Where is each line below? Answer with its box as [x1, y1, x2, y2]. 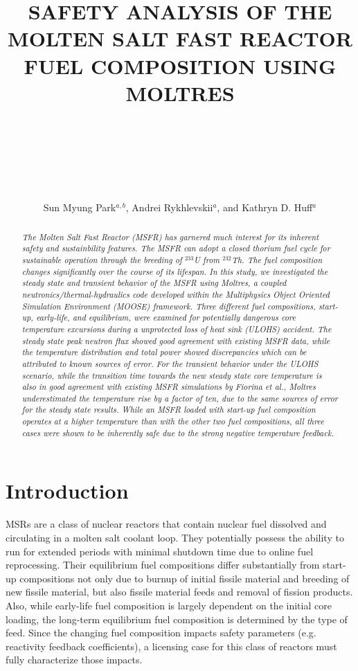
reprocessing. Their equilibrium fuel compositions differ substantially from [6, 557, 320, 572]
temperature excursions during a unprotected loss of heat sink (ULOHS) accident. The [21, 323, 332, 334]
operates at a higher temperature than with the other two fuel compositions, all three [21, 415, 324, 427]
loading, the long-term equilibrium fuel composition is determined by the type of [6, 611, 348, 626]
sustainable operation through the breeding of [21, 253, 182, 265]
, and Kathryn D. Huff [217, 200, 313, 215]
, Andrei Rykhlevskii [125, 200, 213, 215]
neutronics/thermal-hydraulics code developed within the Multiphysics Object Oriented [21, 288, 330, 300]
